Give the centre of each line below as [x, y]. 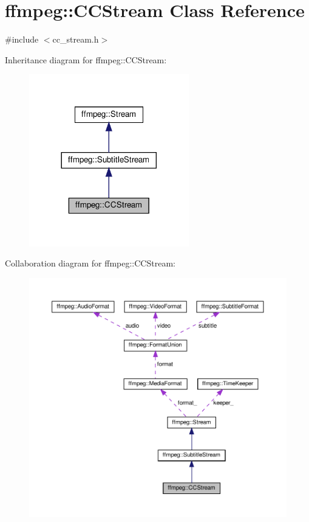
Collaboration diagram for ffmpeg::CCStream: [90, 263]
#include [22, 39]
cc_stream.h [76, 39]
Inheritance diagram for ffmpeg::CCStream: [86, 59]
